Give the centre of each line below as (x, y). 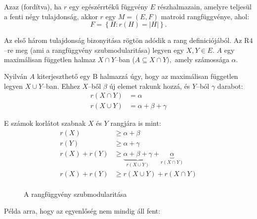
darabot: (230, 86)
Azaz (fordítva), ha (33, 6)
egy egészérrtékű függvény (108, 6)
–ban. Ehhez (61, 86)
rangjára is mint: (136, 123)
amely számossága (202, 59)
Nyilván (16, 76)
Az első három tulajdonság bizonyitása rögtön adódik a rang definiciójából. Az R (127, 40)
